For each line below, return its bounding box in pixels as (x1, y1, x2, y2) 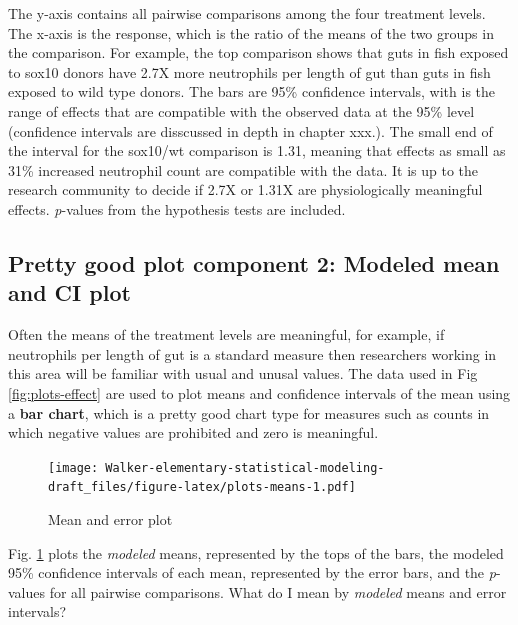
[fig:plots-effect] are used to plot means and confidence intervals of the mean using (8, 382, 511, 403)
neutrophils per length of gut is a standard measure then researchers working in (8, 343, 497, 364)
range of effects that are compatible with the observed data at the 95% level (8, 100, 475, 121)
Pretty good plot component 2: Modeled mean (8, 247, 500, 278)
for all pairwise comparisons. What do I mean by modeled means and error (49, 581, 507, 602)
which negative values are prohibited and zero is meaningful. (8, 422, 379, 443)
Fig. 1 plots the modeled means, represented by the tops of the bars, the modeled (8, 542, 504, 563)
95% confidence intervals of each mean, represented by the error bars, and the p (8, 562, 496, 583)
